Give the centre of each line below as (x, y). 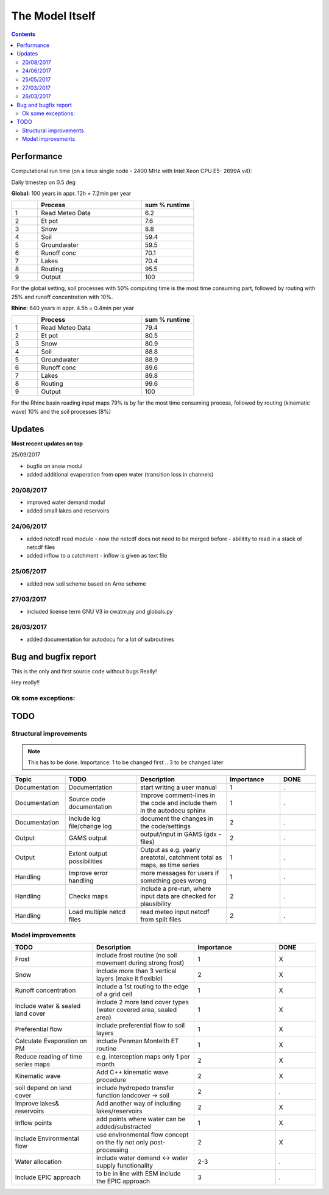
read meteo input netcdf (175, 912)
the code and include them (179, 803)
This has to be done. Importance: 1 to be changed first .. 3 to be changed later (126, 762)
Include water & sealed (48, 1006)
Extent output (88, 854)
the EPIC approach (123, 1181)
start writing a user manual (179, 787)
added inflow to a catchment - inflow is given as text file (97, 556)
